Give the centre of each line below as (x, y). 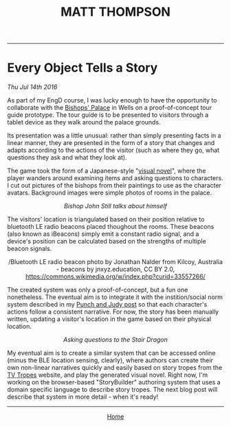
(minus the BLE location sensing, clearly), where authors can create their (110, 360)
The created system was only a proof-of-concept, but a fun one (98, 290)
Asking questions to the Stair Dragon (115, 340)
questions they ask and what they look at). (67, 157)
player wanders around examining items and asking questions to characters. (115, 178)
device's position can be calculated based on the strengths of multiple (107, 241)
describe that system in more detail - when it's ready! (83, 397)
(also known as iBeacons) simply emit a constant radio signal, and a (103, 234)
